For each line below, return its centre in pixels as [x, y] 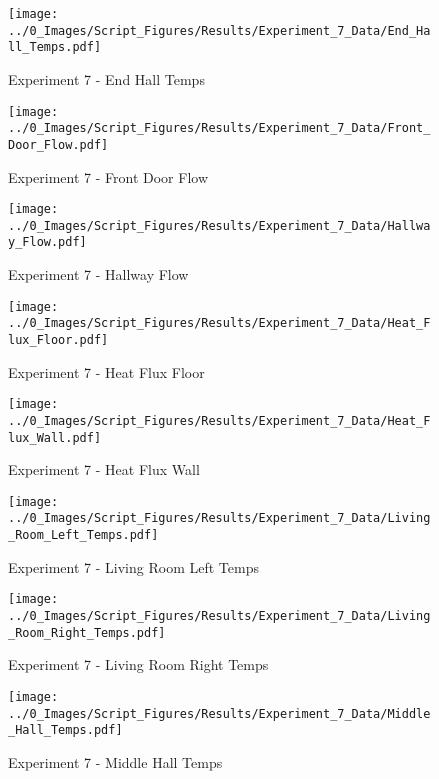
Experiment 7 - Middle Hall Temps [115, 761]
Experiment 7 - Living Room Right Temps [138, 664]
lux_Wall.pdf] [55, 437]
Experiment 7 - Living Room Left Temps [133, 566]
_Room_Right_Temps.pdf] [87, 632]
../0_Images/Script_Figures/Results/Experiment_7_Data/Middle [219, 713]
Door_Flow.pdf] [58, 144]
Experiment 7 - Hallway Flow [98, 274]
